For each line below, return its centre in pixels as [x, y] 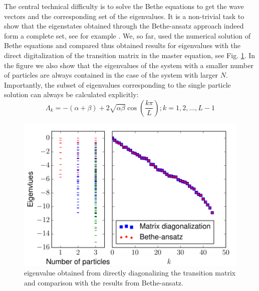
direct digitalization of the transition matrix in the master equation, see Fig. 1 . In [130, 55]
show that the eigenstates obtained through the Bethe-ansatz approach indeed [124, 26]
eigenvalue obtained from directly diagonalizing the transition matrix [130, 273]
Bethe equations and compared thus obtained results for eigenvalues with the [122, 45]
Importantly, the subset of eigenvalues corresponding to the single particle [117, 84]
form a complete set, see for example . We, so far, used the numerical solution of [127, 35]
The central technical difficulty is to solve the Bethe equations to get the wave [124, 6]
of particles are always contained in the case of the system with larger [111, 75]
